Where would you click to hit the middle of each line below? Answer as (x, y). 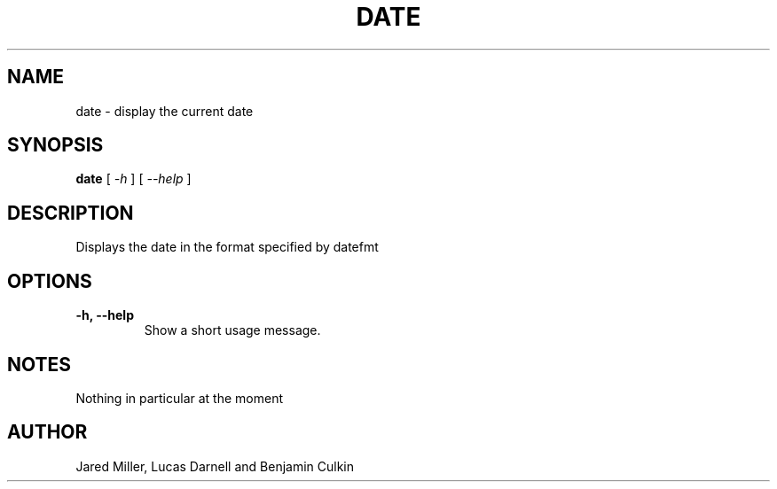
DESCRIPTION (71, 213)
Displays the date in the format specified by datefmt (227, 247)
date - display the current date (165, 111)
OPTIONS (50, 281)
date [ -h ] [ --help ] (133, 179)
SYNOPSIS (55, 145)
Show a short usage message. (232, 330)
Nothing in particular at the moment (180, 398)
